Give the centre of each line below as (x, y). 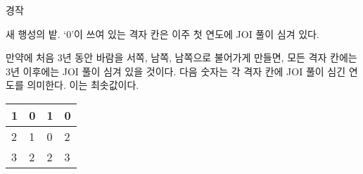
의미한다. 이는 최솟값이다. (83, 85)
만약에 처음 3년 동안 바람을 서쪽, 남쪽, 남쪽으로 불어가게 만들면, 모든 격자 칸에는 (181, 57)
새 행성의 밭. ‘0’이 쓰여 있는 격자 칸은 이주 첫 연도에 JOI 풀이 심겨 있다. (163, 33)
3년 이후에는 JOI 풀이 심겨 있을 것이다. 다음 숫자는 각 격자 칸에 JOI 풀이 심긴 (176, 71)
